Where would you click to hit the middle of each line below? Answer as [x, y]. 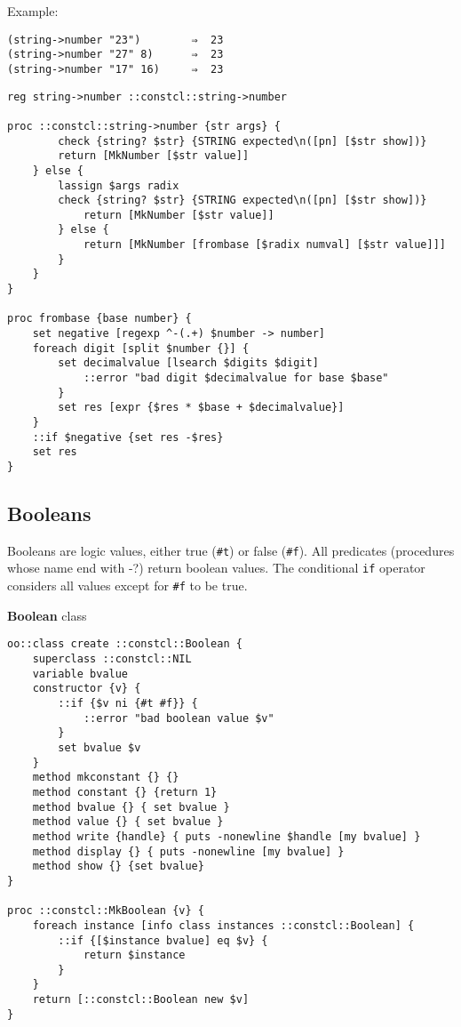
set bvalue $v [99, 747]
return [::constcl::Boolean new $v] [141, 1000]
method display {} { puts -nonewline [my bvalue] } [188, 851]
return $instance [134, 955]
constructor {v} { [87, 689]
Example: [33, 11]
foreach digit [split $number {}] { [141, 348]
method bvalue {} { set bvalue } [131, 807]
